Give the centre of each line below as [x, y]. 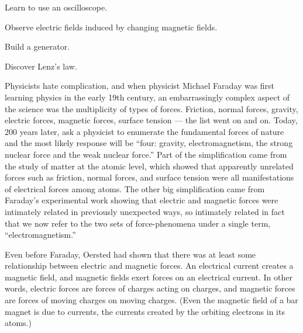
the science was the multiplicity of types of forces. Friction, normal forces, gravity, [151, 108]
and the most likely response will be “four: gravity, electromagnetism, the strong [149, 143]
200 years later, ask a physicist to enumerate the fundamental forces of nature [144, 131]
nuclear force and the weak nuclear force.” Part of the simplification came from [146, 154]
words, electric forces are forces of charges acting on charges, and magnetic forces [150, 288]
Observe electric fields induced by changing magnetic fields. [111, 27]
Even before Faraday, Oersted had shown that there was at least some [130, 254]
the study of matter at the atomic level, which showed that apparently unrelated [149, 166]
